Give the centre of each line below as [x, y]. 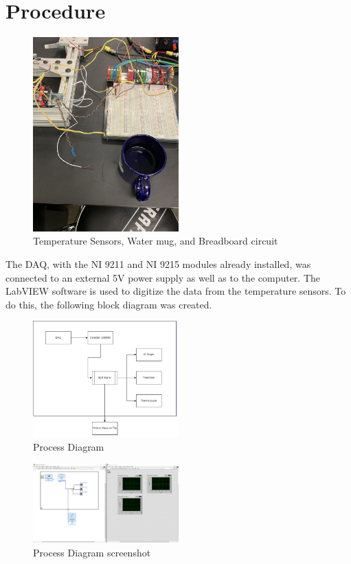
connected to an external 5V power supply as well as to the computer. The [163, 277]
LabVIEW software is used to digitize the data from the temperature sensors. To [176, 291]
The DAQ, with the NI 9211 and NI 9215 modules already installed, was [158, 263]
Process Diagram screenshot [92, 552]
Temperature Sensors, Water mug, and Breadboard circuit [156, 241]
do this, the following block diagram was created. [109, 304]
